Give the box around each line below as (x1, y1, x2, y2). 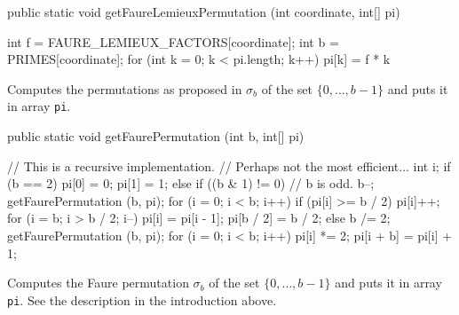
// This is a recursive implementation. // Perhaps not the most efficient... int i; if (7, 156, 451, 175)
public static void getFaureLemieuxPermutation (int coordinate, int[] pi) (7, 3, 400, 20)
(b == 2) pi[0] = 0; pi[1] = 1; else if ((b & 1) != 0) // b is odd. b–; (7, 174, 375, 193)
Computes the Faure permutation (7, 273, 189, 292)
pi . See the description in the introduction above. (7, 290, 277, 309)
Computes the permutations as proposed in (7, 79, 242, 98)
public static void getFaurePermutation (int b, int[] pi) (7, 127, 305, 146)
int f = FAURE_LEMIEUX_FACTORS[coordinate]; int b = (7, 32, 339, 51)
